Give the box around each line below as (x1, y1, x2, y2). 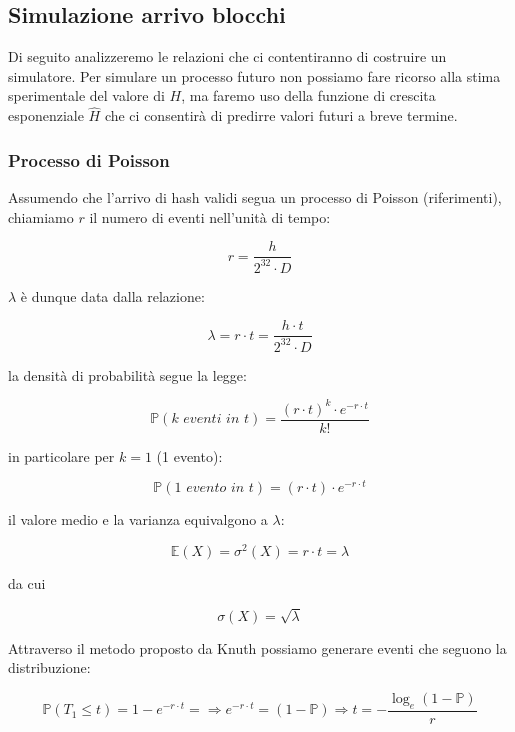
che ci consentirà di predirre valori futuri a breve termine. (104, 105, 458, 126)
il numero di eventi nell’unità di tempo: (89, 206, 331, 227)
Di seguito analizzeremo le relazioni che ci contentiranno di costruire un (8, 46, 447, 67)
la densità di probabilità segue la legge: (8, 364, 247, 385)
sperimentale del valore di (8, 85, 165, 106)
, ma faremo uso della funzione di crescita (181, 85, 436, 106)
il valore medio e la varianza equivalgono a (8, 509, 268, 530)
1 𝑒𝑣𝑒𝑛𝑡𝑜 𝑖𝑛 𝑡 (174, 481, 254, 496)
